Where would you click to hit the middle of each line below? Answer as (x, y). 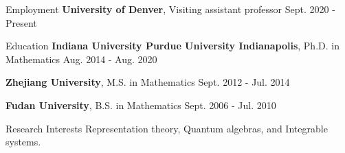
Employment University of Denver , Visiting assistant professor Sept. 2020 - (170, 9)
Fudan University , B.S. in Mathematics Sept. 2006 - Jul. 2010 (141, 105)
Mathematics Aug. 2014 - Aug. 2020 (81, 59)
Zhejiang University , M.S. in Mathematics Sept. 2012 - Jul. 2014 (148, 82)
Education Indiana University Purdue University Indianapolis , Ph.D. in (172, 46)
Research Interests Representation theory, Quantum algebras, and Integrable (167, 128)
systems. (23, 142)
